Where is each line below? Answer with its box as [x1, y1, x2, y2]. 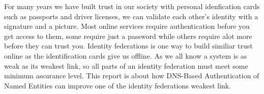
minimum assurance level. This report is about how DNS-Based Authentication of [4, 70, 259, 81]
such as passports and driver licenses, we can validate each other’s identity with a [4, 11, 258, 21]
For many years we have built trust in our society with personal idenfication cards [4, 1, 260, 11]
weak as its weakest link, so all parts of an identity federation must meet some [4, 60, 248, 71]
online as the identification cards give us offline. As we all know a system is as [4, 50, 247, 61]
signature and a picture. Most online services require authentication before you [4, 21, 250, 31]
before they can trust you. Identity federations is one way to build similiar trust [4, 40, 253, 51]
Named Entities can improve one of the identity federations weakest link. [4, 80, 231, 90]
